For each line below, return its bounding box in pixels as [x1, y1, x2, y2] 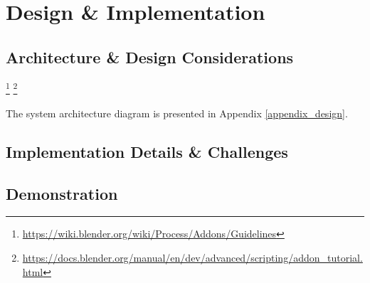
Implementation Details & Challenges [6, 140, 288, 162]
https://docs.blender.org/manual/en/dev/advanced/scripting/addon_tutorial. [22, 250, 363, 265]
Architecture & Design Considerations [6, 46, 294, 68]
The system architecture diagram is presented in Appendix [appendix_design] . [6, 105, 348, 120]
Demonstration [6, 182, 118, 204]
